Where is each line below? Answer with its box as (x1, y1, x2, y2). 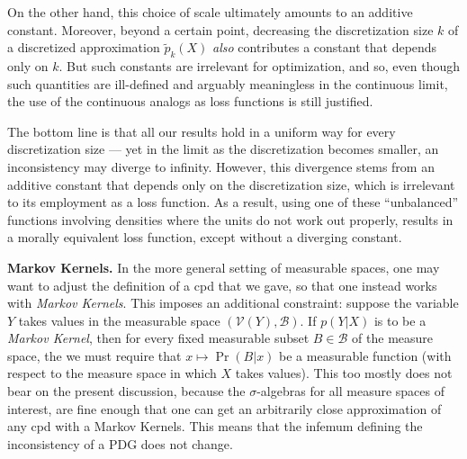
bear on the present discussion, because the (7, 382, 246, 400)
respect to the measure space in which (7, 364, 217, 382)
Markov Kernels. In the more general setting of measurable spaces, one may (7, 257, 440, 276)
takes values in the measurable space (18, 310, 220, 329)
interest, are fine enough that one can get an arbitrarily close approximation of (7, 399, 442, 418)
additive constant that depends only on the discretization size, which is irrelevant (7, 175, 455, 193)
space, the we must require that (7, 346, 182, 364)
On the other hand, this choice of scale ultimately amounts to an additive (7, 3, 413, 21)
